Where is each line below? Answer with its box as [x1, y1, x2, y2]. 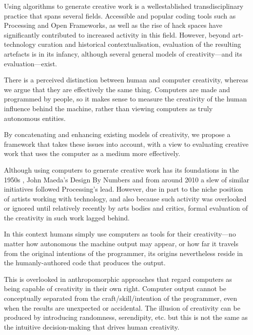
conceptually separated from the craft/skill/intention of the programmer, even [4, 293, 237, 303]
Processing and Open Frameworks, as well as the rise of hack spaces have [4, 20, 222, 30]
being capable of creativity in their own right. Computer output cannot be [4, 283, 226, 294]
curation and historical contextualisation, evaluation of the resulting [38, 39, 241, 49]
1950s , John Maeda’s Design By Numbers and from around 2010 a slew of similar [4, 174, 250, 184]
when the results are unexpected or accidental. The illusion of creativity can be [4, 302, 240, 313]
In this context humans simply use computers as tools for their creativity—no [4, 229, 236, 239]
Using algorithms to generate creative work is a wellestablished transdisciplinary [4, 1, 244, 11]
